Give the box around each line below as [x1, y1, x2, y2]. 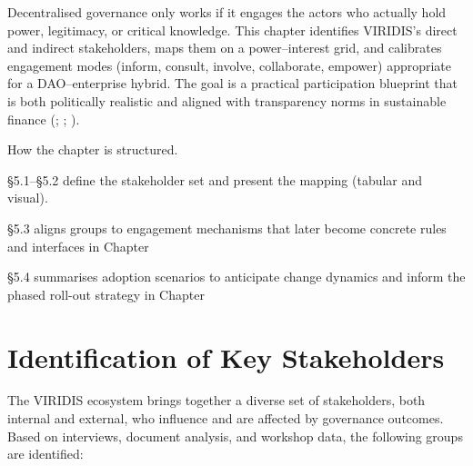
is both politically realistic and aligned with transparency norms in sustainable [7, 91, 447, 110]
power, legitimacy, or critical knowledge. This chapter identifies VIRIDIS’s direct [7, 20, 458, 39]
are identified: [7, 444, 84, 463]
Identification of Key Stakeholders [7, 338, 445, 375]
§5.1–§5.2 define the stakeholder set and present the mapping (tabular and [7, 170, 423, 189]
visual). [7, 188, 48, 207]
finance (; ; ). [7, 109, 80, 128]
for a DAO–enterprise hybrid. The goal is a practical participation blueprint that [7, 74, 458, 93]
